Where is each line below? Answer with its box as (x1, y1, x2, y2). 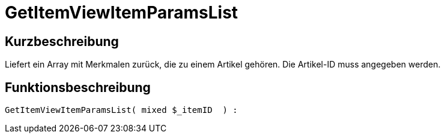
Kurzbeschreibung (5, 33, 119, 49)
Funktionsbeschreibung (5, 79, 151, 95)
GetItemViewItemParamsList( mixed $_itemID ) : (5, 105, 238, 115)
